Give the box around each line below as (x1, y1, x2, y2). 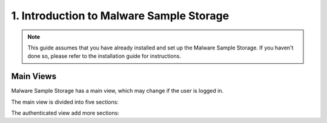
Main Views (11, 71, 57, 81)
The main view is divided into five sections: (11, 98, 119, 106)
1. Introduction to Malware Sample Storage (11, 9, 230, 22)
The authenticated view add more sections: (11, 109, 119, 117)
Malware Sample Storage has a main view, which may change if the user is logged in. (11, 87, 224, 95)
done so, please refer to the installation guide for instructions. (27, 52, 182, 60)
